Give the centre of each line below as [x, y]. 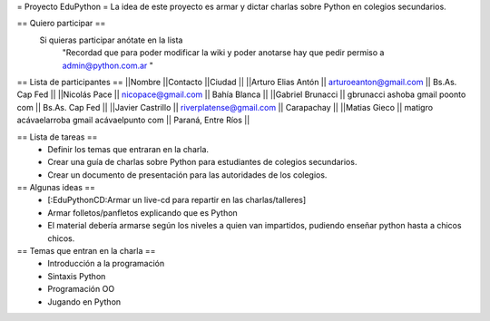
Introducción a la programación [106, 264]
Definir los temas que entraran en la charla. [128, 149]
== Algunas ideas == [56, 188]
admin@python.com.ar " [108, 65]
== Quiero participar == [61, 24]
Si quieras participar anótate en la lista [111, 40]
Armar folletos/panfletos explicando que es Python [142, 212]
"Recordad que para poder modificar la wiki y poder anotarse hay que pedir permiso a [223, 53]
